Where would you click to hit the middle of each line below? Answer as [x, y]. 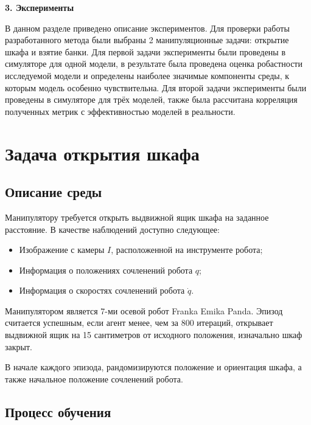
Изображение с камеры [62, 250]
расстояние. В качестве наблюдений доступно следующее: [112, 229]
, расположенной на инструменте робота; [187, 250]
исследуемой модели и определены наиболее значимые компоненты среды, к [147, 75]
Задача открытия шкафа [102, 153]
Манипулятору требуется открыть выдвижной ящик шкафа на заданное [137, 217]
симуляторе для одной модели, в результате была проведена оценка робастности [154, 64]
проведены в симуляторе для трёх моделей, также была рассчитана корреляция [151, 99]
